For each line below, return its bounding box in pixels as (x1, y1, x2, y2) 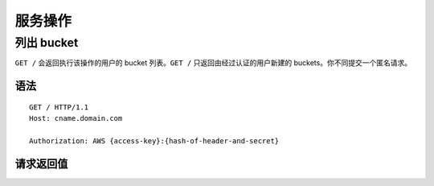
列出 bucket (14, 35, 79, 50)
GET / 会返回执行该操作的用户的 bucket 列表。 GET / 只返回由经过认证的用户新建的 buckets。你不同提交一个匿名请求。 (14, 58, 412, 68)
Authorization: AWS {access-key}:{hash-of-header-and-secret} (29, 136, 280, 145)
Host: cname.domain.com (29, 114, 123, 123)
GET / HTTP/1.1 (29, 102, 89, 112)
